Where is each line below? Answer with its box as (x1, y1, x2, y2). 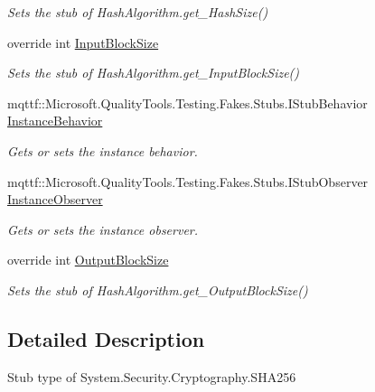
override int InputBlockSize (7, 33, 159, 51)
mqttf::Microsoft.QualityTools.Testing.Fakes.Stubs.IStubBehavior (7, 93, 368, 112)
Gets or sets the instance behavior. (7, 141, 198, 160)
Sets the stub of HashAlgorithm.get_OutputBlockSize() (7, 280, 308, 299)
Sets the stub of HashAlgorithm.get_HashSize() (7, 3, 268, 21)
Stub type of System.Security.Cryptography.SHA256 (7, 367, 296, 386)
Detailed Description (7, 324, 205, 352)
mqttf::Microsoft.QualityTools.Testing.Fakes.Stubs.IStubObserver (7, 172, 369, 191)
